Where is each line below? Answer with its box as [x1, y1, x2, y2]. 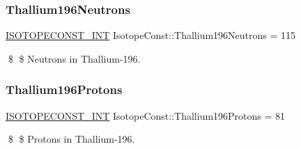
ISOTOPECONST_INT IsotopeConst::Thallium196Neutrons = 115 [6, 28, 296, 42]
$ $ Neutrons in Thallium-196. [8, 51, 141, 65]
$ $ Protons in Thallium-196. [8, 132, 135, 146]
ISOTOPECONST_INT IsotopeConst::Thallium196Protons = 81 [6, 108, 286, 123]
